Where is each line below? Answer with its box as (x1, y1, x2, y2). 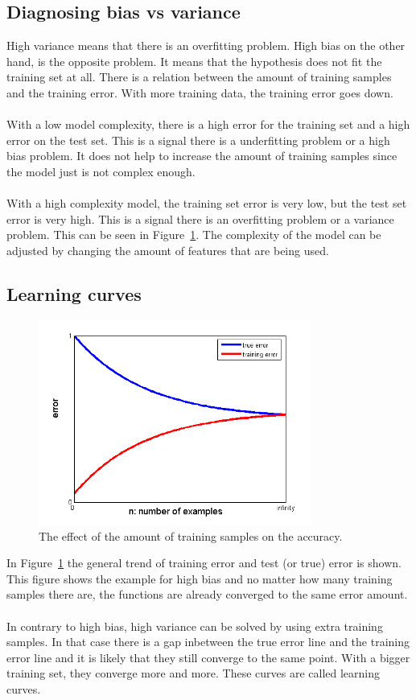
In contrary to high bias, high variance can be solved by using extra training (6, 617, 383, 634)
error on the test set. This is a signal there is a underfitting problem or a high (6, 131, 390, 148)
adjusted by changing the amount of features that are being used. (6, 241, 329, 258)
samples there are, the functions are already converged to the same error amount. (6, 586, 408, 603)
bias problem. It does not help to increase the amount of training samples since (6, 147, 397, 164)
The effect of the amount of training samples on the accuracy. (39, 527, 343, 544)
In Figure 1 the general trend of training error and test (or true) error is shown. (6, 554, 402, 571)
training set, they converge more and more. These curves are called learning (6, 665, 381, 681)
